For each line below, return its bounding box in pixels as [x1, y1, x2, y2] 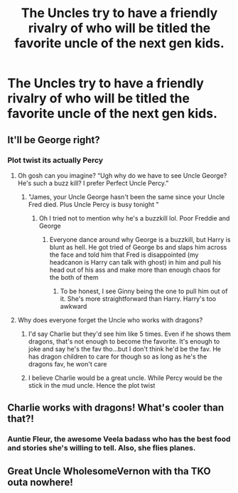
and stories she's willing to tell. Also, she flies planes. [7, 443, 196, 453]
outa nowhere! [7, 476, 73, 488]
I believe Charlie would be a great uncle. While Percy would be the [28, 373, 222, 382]
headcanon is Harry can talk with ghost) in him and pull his [49, 258, 222, 266]
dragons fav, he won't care [28, 359, 107, 368]
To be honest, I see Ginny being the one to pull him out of [60, 287, 228, 295]
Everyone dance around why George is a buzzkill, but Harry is [49, 235, 231, 243]
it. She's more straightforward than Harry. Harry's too [60, 294, 217, 303]
